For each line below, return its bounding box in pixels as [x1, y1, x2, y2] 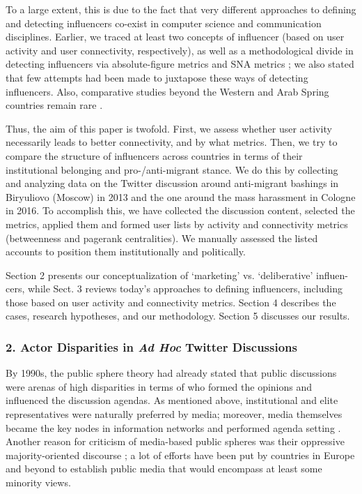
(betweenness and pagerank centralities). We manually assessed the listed [6, 230, 318, 245]
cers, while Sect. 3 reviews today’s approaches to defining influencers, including [6, 281, 343, 296]
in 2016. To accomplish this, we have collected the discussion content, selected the [6, 203, 355, 218]
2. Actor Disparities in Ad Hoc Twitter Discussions [6, 338, 297, 355]
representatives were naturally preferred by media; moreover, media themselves [6, 407, 343, 421]
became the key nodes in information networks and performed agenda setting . [6, 420, 341, 435]
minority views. [6, 475, 71, 490]
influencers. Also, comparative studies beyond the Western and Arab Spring [6, 84, 329, 98]
